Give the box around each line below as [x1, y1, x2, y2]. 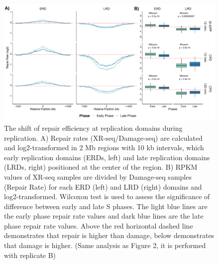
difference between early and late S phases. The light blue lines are [4, 201, 208, 211]
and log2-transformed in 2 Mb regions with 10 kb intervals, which [4, 142, 204, 153]
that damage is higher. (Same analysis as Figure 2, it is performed [4, 240, 206, 251]
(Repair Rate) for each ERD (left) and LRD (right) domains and [4, 181, 202, 192]
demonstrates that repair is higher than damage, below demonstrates [4, 230, 215, 241]
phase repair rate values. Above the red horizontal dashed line [4, 220, 193, 231]
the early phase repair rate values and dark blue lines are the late [4, 211, 204, 221]
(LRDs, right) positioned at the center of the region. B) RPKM [4, 162, 198, 172]
